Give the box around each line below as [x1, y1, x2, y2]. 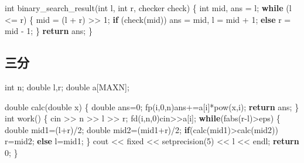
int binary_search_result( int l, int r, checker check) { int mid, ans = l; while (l [5, 2, 292, 13]
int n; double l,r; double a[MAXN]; [5, 80, 129, 93]
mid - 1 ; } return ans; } [5, 25, 93, 37]
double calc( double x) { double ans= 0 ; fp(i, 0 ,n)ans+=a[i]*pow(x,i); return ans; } [5, 100, 299, 113]
